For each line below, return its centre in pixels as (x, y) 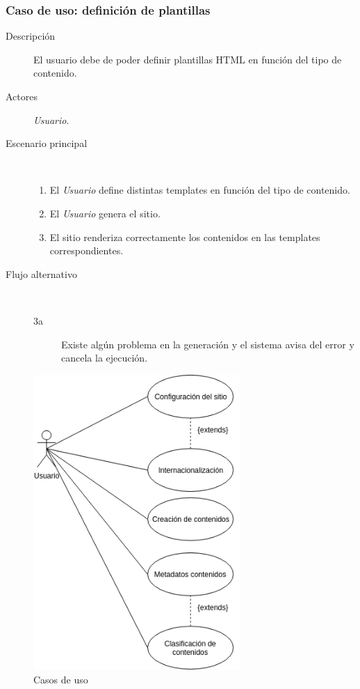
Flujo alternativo (41, 273)
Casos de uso (61, 679)
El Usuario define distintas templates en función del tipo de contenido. (200, 190)
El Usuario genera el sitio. (105, 213)
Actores (22, 96)
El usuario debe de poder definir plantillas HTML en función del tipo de (188, 59)
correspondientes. (87, 250)
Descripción (31, 36)
